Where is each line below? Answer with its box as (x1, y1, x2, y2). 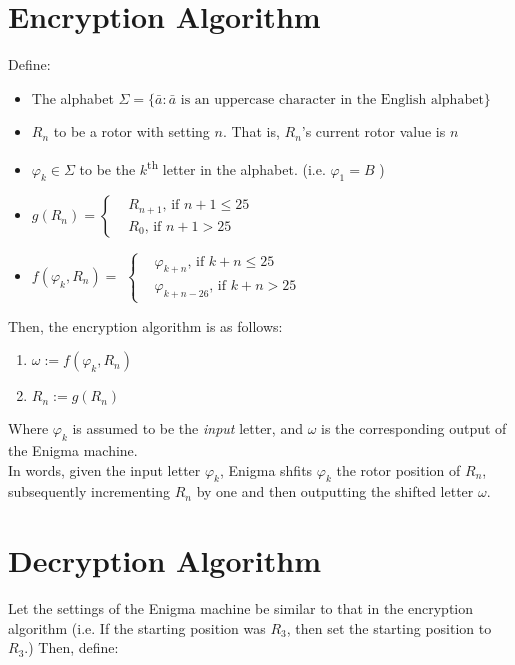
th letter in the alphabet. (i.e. (147, 155, 326, 179)
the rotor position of (336, 459, 461, 480)
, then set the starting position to (286, 617, 492, 638)
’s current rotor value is (301, 121, 446, 142)
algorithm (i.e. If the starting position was (8, 617, 266, 638)
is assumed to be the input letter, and (72, 418, 303, 439)
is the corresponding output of (321, 418, 507, 439)
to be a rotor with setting (53, 121, 210, 142)
